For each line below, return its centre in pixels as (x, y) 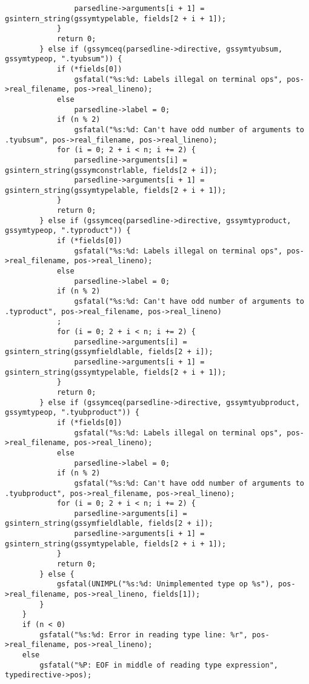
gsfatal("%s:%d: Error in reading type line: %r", (144, 635)
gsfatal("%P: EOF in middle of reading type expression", (159, 665)
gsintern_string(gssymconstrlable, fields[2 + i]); (111, 170)
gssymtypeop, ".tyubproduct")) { (72, 413)
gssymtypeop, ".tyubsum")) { (64, 59)
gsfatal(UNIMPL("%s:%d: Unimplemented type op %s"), (165, 584)
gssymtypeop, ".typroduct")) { (68, 231)
